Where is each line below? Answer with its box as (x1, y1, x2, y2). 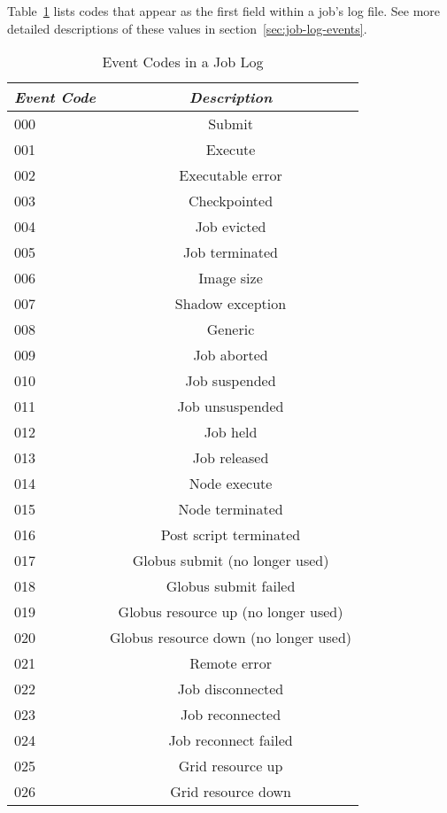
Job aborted (193, 345, 268, 366)
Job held (204, 422, 258, 443)
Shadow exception (174, 293, 287, 314)
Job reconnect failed (168, 730, 293, 751)
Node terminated (178, 499, 283, 520)
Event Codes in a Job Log (102, 51, 264, 73)
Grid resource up (178, 755, 283, 777)
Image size (198, 267, 263, 289)
